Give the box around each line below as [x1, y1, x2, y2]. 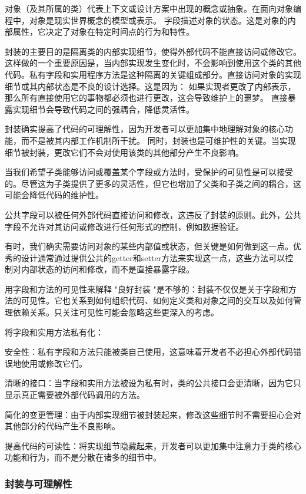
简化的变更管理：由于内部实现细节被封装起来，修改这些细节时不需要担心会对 [5, 408, 301, 420]
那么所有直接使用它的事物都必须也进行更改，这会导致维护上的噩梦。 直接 [5, 91, 288, 104]
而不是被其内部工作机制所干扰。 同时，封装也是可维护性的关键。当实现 [21, 134, 296, 146]
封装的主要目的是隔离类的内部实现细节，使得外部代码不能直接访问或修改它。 [5, 45, 301, 57]
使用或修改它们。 [21, 357, 87, 369]
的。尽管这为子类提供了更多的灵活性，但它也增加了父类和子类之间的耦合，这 [5, 177, 301, 189]
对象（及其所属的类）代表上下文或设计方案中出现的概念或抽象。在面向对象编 [5, 2, 301, 14]
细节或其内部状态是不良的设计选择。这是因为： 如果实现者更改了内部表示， [5, 80, 296, 92]
